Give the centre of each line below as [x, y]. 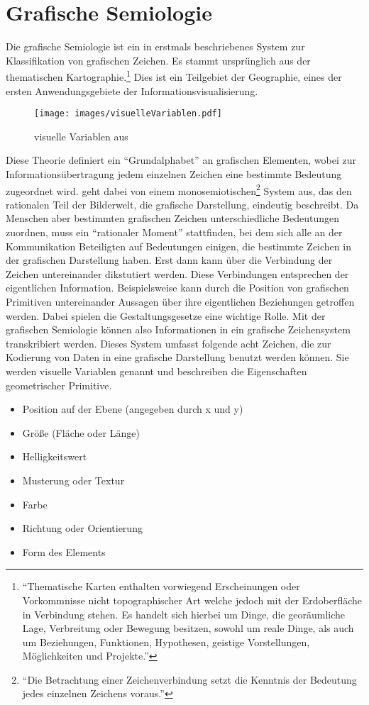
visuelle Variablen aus [81, 136]
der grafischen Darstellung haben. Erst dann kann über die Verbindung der [169, 260]
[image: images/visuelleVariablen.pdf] [128, 114]
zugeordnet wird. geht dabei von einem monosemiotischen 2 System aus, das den [179, 189]
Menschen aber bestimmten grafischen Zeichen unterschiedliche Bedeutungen [172, 218]
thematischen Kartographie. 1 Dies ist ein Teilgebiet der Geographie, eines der [174, 76]
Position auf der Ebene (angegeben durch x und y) [133, 409]
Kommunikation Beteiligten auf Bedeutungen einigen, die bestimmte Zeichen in [178, 246]
